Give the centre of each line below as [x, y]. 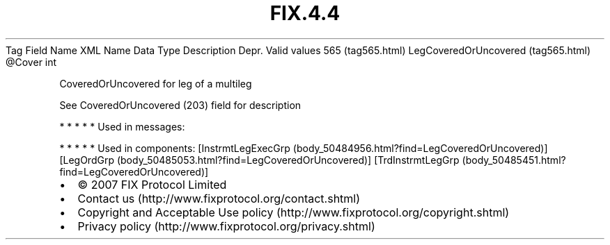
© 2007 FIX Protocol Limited [152, 184]
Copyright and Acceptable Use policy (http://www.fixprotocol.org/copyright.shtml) [294, 212]
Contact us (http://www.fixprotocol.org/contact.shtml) [219, 198]
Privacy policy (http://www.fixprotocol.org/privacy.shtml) [226, 226]
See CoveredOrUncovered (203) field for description [180, 105]
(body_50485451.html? [514, 160]
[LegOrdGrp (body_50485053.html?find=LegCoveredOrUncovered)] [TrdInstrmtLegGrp [259, 160]
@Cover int [31, 62]
